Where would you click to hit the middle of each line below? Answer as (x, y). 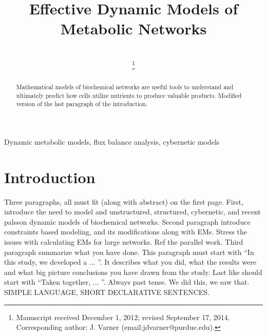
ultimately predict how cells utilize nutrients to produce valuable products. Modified (129, 95)
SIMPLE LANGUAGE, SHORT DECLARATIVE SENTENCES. (107, 292)
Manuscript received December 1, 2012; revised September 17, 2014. (123, 317)
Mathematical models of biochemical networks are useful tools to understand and (125, 86)
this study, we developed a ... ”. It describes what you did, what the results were (130, 262)
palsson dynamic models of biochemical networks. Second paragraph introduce (127, 221)
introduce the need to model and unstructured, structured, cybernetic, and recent (132, 212)
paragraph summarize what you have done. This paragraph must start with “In (129, 252)
